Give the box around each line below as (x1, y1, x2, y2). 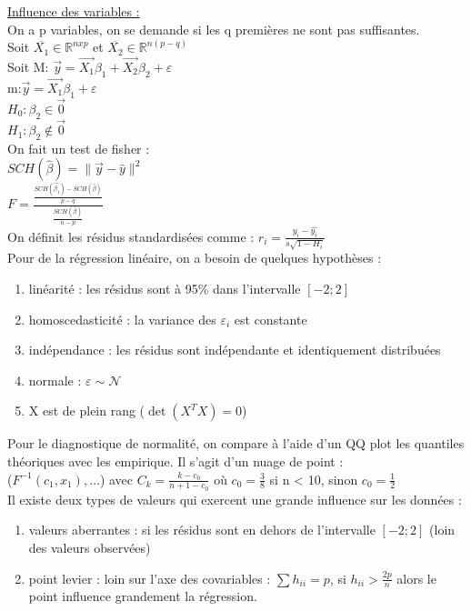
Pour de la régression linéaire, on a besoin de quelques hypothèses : (7, 248, 382, 267)
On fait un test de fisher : (7, 138, 150, 157)
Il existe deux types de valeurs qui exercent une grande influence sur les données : (7, 489, 462, 508)
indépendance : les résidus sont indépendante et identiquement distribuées (28, 340, 441, 359)
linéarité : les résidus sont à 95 (28, 278, 198, 297)
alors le (396, 568, 436, 587)
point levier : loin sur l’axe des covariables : (28, 568, 271, 587)
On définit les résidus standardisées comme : (7, 226, 255, 245)
